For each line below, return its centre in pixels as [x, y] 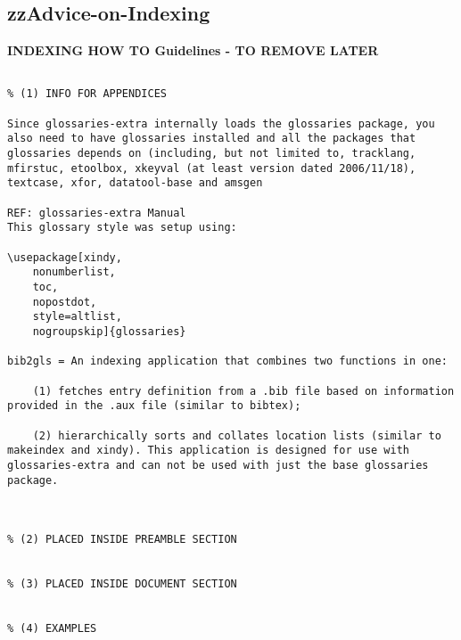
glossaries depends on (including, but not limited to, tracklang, [212, 154]
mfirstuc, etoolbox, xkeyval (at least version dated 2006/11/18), [212, 168]
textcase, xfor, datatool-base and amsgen [135, 183]
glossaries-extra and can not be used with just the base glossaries [218, 465]
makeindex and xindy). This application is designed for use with [209, 451]
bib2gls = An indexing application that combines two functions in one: [227, 361]
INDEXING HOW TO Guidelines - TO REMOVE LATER [193, 50]
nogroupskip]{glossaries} [109, 331]
